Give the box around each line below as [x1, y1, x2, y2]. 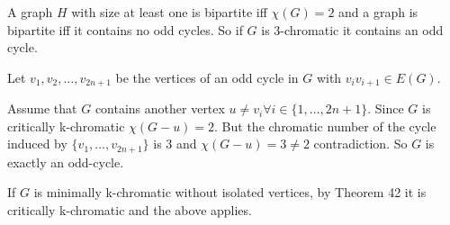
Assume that [7, 99, 77, 118]
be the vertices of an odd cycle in [115, 67, 299, 86]
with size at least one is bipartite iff [71, 3, 267, 21]
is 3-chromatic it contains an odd [261, 20, 444, 39]
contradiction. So [313, 134, 408, 153]
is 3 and [153, 134, 197, 153]
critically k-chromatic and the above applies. [7, 201, 252, 220]
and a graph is [338, 3, 418, 21]
